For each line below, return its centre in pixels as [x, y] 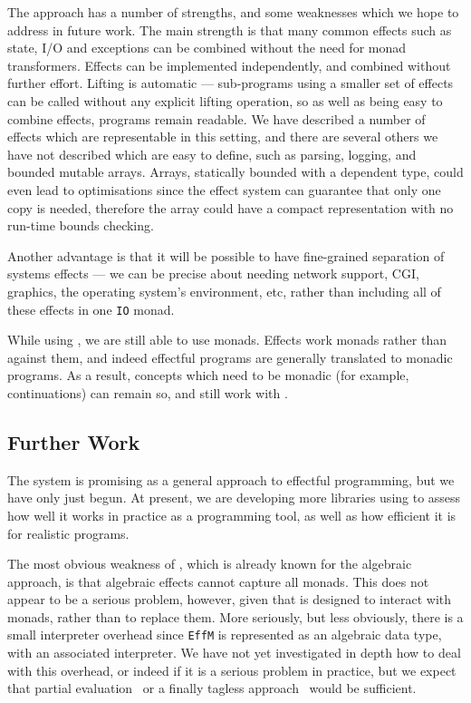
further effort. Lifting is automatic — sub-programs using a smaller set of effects [231, 83]
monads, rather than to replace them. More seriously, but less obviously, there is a [235, 616]
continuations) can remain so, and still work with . [148, 392]
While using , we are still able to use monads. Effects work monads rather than [227, 340]
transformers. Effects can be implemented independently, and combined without [229, 65]
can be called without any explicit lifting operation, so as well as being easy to [225, 100]
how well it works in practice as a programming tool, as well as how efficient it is [232, 515]
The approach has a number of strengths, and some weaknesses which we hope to [233, 12]
